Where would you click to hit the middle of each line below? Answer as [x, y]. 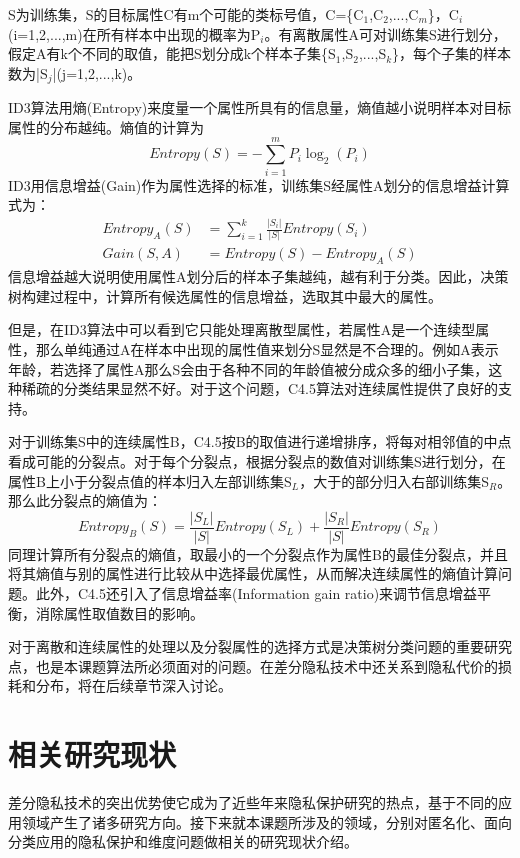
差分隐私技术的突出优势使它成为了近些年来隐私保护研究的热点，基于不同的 [253, 802]
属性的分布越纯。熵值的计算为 [106, 126]
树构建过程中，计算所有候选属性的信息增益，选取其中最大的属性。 [225, 295]
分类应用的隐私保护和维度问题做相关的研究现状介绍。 [183, 841]
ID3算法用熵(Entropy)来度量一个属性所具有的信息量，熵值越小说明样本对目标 [260, 107]
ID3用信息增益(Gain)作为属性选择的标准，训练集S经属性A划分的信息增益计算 [259, 184]
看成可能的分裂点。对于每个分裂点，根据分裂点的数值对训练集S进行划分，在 [257, 460]
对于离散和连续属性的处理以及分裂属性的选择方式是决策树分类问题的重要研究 [260, 646]
